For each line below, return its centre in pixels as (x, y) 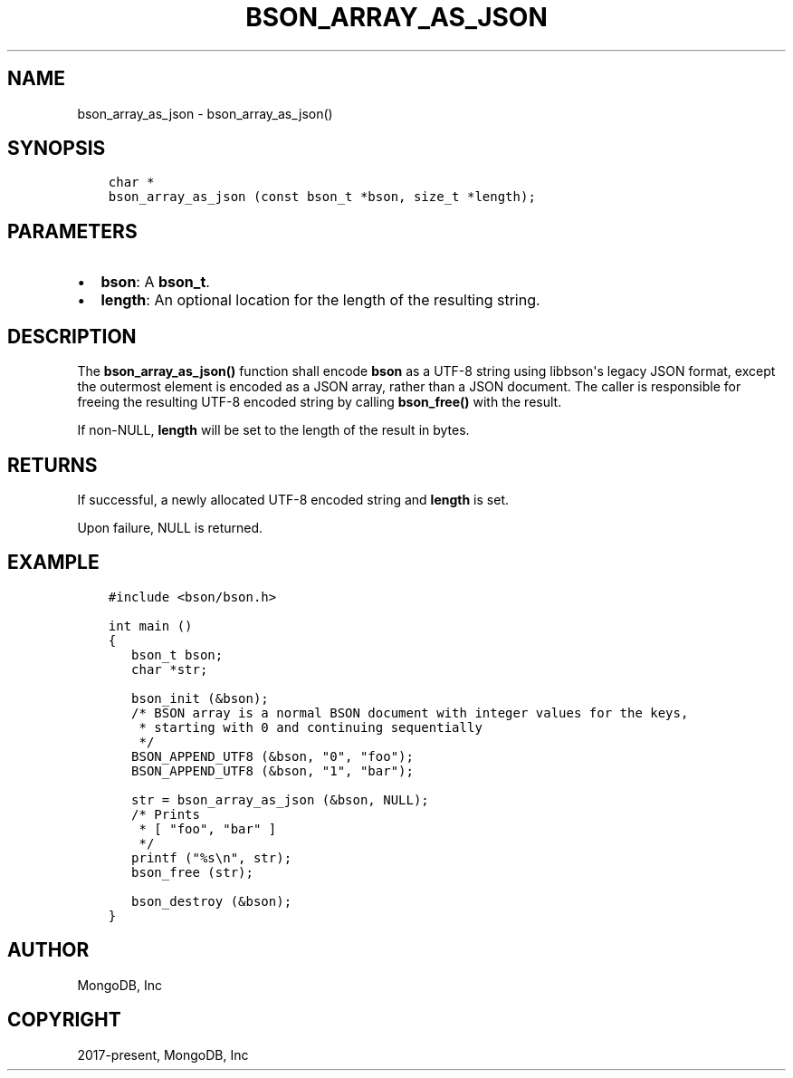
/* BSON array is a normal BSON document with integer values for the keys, (410, 712)
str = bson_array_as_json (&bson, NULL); (280, 799)
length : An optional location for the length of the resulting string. (320, 300)
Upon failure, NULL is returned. (170, 527)
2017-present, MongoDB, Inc (163, 1054)
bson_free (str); (192, 872)
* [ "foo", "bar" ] (208, 828)
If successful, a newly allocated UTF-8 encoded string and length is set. (293, 499)
